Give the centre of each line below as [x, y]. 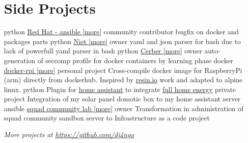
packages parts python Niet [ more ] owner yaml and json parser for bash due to [123, 41]
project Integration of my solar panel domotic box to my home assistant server [122, 99]
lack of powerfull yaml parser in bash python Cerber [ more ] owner [103, 51]
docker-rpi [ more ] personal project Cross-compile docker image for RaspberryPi [123, 70]
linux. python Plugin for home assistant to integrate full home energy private [120, 89]
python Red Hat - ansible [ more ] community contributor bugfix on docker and [122, 32]
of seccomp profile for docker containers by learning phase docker [135, 60]
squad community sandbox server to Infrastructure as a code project [107, 118]
